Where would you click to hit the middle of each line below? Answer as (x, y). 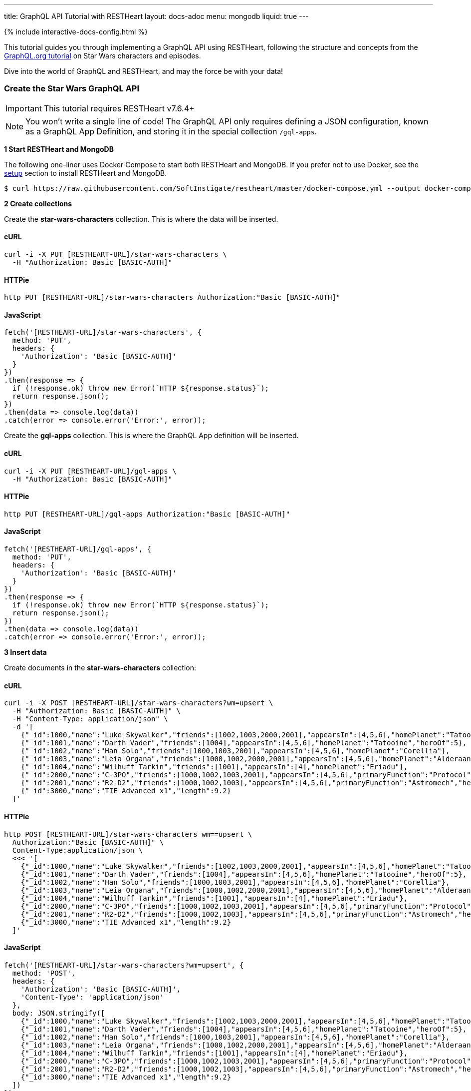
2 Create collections (38, 203)
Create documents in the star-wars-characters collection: (100, 668)
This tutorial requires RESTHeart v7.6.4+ (119, 108)
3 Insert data (25, 652)
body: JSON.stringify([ (59, 1013)
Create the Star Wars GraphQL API (72, 89)
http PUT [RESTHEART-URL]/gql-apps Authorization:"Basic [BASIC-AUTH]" (147, 514)
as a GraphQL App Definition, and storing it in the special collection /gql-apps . (171, 131)
